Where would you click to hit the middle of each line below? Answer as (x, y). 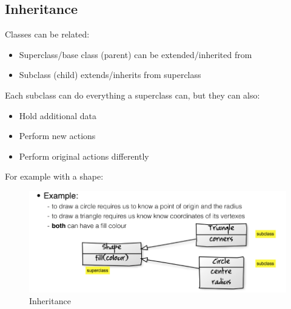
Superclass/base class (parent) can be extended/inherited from (135, 54)
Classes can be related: (47, 34)
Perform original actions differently (84, 156)
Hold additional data (58, 115)
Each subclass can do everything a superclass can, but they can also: (132, 95)
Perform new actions (57, 136)
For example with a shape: (54, 176)
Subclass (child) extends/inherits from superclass (110, 75)
